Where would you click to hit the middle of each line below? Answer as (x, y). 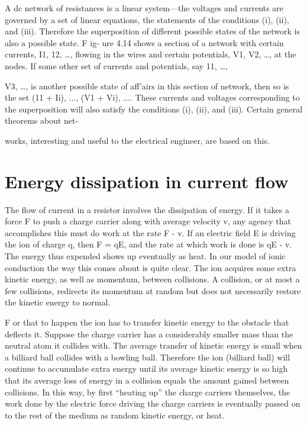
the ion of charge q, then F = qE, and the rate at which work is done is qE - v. (148, 244)
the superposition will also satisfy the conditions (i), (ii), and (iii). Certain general (154, 109)
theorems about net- (42, 120)
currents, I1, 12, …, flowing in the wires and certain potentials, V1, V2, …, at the (151, 54)
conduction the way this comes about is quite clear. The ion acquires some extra (151, 267)
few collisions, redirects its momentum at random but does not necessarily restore (153, 290)
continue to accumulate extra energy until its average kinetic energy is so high (146, 368)
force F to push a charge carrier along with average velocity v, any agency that (148, 221)
